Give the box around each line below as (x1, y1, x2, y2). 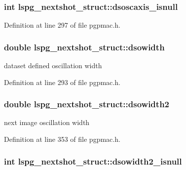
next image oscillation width (4, 117, 90, 127)
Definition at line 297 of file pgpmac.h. (4, 20, 120, 30)
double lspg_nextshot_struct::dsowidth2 (4, 98, 169, 110)
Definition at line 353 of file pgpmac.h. (4, 134, 120, 144)
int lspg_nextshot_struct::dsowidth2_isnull (4, 155, 182, 167)
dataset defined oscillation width (4, 60, 102, 71)
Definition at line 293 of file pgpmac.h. (4, 77, 120, 87)
